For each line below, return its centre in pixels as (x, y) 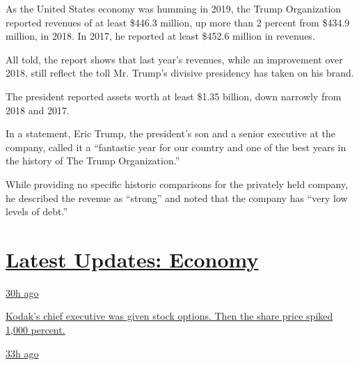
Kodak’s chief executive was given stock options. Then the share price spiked (169, 316)
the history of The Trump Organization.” (93, 161)
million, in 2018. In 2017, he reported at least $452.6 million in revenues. (160, 36)
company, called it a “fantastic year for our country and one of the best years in (176, 147)
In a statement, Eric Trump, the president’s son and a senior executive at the (170, 133)
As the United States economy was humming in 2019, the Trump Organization (174, 8)
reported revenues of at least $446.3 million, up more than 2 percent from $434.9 (178, 22)
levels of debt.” (37, 211)
